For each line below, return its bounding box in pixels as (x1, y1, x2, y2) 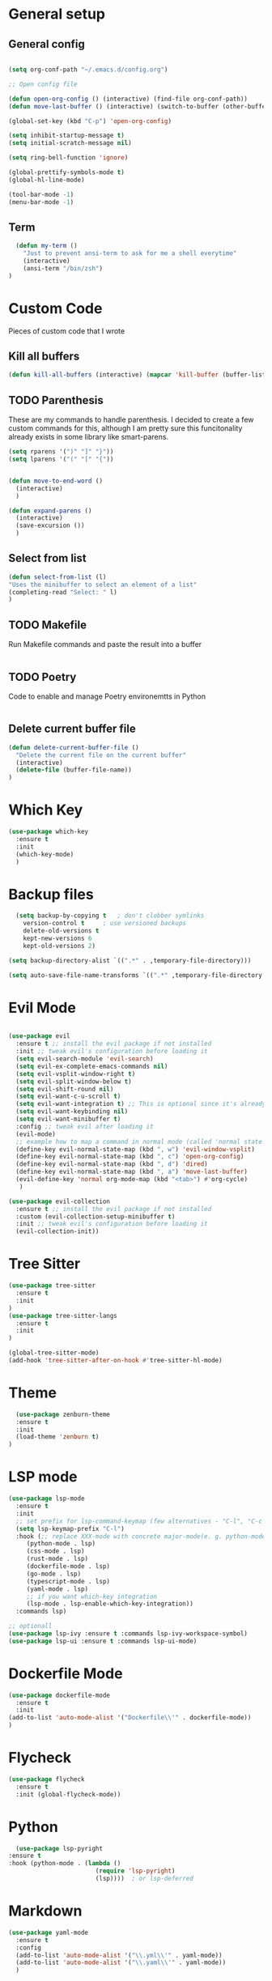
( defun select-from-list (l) (8, 572, 107, 581)
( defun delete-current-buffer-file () (8, 743, 139, 751)
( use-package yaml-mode (8, 1928, 89, 1936)
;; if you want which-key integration (26, 1592, 158, 1601)
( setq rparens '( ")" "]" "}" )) (8, 448, 114, 456)
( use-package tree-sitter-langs (8, 1311, 117, 1320)
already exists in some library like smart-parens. (8, 432, 168, 442)
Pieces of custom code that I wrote (8, 325, 125, 336)
